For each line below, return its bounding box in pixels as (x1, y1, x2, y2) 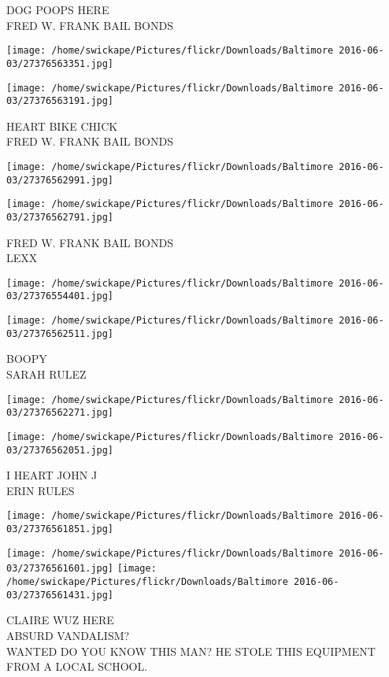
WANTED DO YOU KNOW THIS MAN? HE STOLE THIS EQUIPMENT (6, 642, 376, 659)
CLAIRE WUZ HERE (6, 612, 114, 628)
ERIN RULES (6, 482, 75, 498)
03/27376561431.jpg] (6, 589, 114, 601)
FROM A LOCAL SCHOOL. (6, 658, 148, 675)
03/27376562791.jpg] (6, 211, 114, 223)
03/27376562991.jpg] (6, 174, 114, 186)
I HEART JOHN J (6, 467, 98, 483)
